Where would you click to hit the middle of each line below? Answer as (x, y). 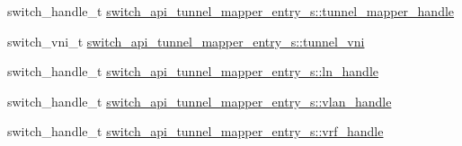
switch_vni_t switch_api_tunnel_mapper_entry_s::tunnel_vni (186, 41)
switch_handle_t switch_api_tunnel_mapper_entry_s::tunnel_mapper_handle (231, 11)
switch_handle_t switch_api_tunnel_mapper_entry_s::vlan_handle (200, 101)
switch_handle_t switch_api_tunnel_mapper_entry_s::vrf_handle (195, 131)
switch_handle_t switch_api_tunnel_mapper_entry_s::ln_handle (193, 71)
